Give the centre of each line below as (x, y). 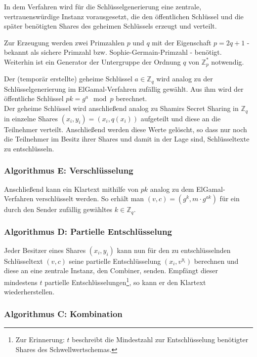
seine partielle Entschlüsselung (115, 261)
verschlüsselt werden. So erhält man (90, 198)
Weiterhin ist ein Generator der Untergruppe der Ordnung (92, 61)
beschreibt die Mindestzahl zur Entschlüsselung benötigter (160, 339)
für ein (230, 198)
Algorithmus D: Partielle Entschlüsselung (88, 232)
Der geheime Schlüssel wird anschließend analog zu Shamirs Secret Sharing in (121, 108)
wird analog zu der (185, 79)
